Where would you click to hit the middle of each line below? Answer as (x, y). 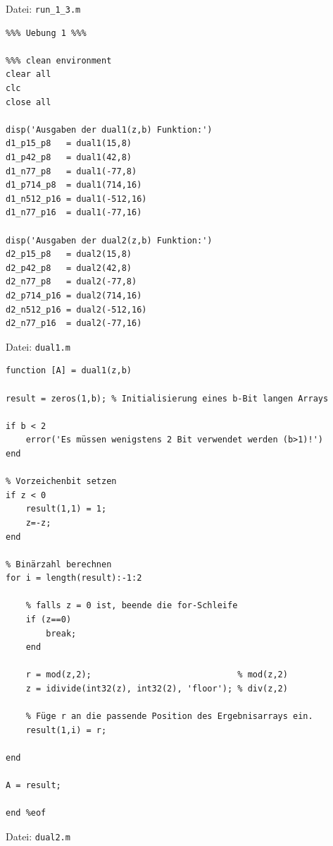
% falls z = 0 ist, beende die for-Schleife (132, 606)
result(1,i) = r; (66, 730)
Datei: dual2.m (38, 836)
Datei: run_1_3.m (43, 8)
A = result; (33, 786)
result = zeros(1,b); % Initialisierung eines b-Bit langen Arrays (167, 398)
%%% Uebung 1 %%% (46, 33)
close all (29, 102)
